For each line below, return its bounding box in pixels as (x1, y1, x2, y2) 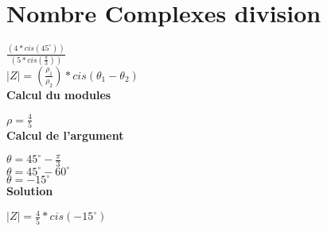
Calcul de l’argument (6, 127, 124, 144)
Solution (6, 183, 53, 199)
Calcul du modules (6, 86, 111, 102)
